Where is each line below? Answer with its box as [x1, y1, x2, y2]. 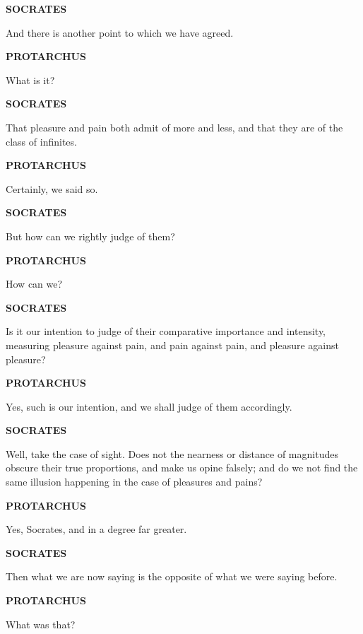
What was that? [6, 616, 76, 631]
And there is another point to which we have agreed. [6, 25, 234, 40]
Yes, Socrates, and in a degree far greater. [6, 522, 187, 536]
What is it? [6, 72, 55, 87]
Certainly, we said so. [6, 181, 98, 196]
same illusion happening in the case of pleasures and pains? [6, 474, 263, 489]
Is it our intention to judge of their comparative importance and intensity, [6, 324, 326, 339]
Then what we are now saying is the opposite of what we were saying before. [6, 569, 338, 584]
